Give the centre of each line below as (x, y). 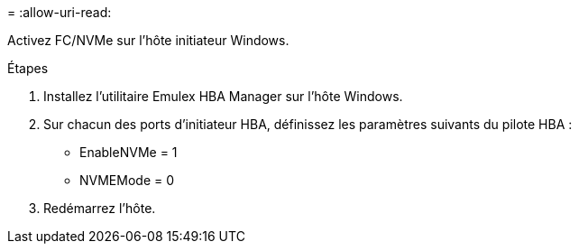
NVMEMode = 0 (127, 180)
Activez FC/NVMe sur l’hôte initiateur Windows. (148, 40)
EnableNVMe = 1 (129, 152)
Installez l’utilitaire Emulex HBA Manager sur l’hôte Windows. (223, 96)
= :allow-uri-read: (60, 12)
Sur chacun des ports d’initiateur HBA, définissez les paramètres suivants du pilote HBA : (308, 124)
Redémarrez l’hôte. (100, 208)
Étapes (28, 68)
